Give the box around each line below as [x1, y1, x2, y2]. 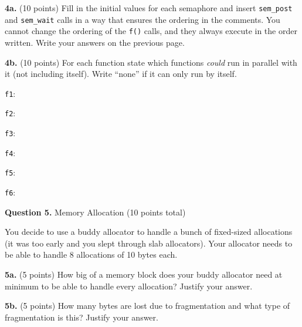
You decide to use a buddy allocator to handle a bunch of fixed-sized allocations [5, 225, 293, 238]
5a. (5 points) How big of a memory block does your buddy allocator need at [5, 268, 283, 281]
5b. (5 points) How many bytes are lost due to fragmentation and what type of [5, 299, 290, 312]
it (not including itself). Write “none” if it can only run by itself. [5, 68, 237, 80]
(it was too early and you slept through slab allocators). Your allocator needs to [5, 237, 293, 249]
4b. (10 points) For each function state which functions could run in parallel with [5, 56, 297, 68]
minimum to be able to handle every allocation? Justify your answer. [5, 279, 253, 292]
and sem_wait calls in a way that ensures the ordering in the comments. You [5, 13, 280, 25]
